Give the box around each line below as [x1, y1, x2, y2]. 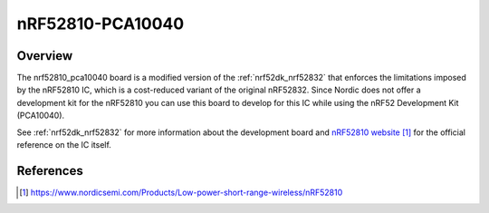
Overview [16, 48, 73, 63]
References [16, 163, 83, 179]
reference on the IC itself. [16, 140, 112, 150]
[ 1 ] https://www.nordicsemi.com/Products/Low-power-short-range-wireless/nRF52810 [19, 187, 343, 198]
